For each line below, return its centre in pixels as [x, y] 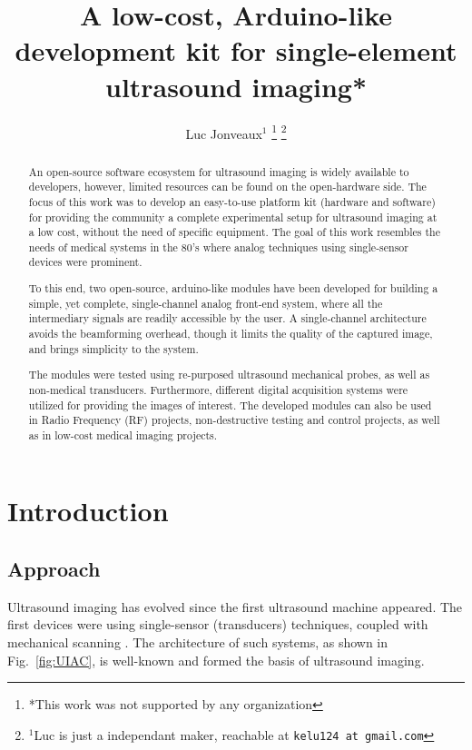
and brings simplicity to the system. [113, 348]
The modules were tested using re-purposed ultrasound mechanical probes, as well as [229, 375]
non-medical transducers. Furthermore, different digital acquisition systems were [218, 389]
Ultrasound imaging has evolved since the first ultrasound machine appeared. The [235, 606]
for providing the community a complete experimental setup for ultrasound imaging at [233, 217]
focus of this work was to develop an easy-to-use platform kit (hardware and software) [232, 201]
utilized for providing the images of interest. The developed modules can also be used [230, 405]
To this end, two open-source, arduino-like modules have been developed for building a [233, 288]
